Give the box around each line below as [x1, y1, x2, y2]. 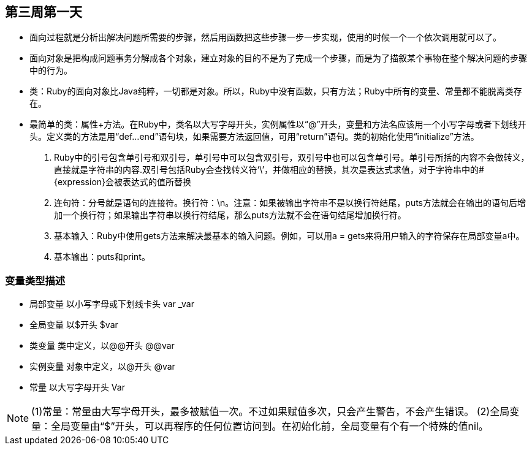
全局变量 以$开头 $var [29, 319, 118, 330]
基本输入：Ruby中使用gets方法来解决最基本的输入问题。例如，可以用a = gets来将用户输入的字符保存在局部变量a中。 [54, 231, 525, 242]
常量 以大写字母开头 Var [29, 382, 125, 393]
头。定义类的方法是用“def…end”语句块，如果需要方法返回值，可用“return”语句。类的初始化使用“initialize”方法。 [29, 131, 479, 142]
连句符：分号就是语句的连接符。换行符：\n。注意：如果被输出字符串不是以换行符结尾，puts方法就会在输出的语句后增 [54, 197, 526, 208]
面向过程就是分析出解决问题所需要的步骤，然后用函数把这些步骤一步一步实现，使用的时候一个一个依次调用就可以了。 [29, 32, 501, 43]
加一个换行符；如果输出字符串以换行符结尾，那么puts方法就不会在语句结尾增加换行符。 [54, 210, 406, 221]
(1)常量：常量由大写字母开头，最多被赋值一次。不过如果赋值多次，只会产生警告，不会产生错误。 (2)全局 [31, 405, 510, 418]
